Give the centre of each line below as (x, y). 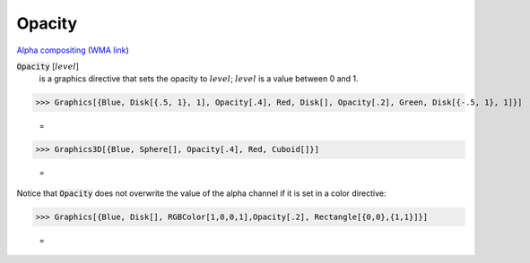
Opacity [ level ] (48, 66)
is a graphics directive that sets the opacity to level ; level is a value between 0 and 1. (199, 79)
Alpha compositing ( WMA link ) (73, 50)
